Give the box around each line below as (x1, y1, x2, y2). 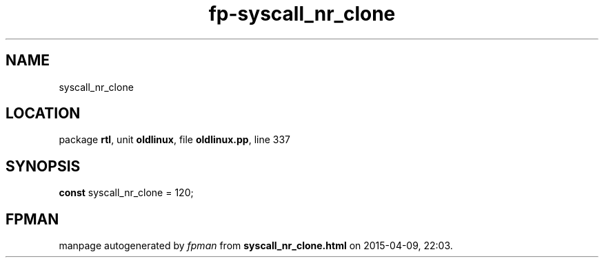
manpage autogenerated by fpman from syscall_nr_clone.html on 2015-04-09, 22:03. (59, 240, 453, 252)
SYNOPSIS (6, 157, 81, 175)
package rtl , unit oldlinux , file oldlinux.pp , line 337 (59, 134, 290, 146)
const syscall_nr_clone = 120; (59, 187, 194, 199)
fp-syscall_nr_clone (208, 2, 396, 25)
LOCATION (6, 105, 81, 123)
